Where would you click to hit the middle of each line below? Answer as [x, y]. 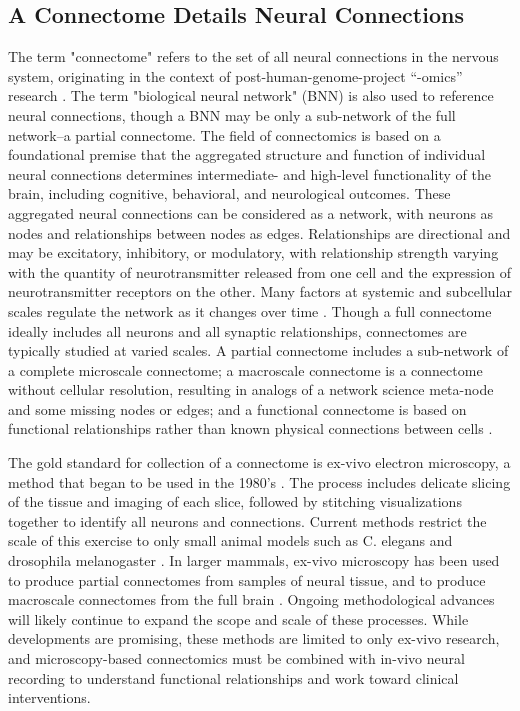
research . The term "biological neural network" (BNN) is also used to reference [251, 95]
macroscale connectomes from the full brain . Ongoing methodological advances [251, 599]
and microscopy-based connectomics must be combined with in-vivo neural [236, 658]
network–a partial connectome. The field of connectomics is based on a [224, 134]
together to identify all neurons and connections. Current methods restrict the [247, 520]
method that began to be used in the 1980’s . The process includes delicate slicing [259, 481]
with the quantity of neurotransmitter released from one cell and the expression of [259, 271]
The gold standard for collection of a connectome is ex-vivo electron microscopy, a [259, 462]
